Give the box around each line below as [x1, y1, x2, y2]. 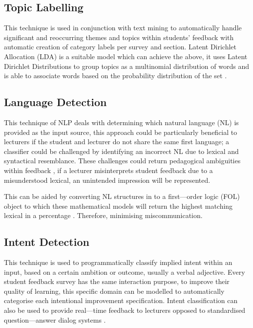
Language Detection [4, 94, 107, 109]
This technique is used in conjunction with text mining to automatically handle [4, 22, 242, 33]
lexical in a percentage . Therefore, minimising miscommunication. [4, 210, 203, 220]
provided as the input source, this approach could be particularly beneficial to [4, 127, 237, 137]
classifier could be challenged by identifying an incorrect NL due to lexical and [4, 146, 239, 156]
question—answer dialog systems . [4, 314, 106, 325]
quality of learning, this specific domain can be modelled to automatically [4, 285, 225, 296]
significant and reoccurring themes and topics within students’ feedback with [4, 32, 234, 42]
